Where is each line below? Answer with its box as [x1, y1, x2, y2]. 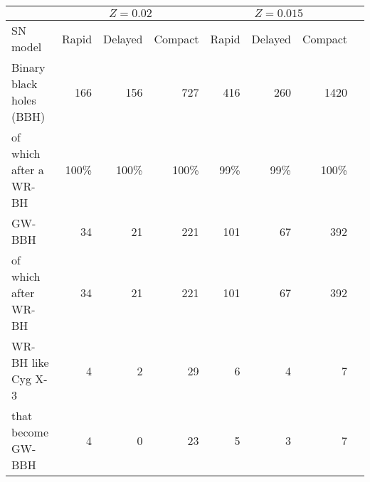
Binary [11, 59, 46, 75]
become [11, 424, 48, 440]
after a [11, 161, 44, 178]
